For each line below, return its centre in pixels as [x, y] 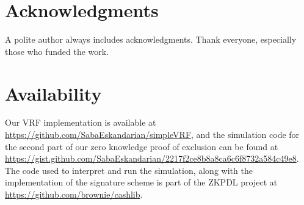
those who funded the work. [57, 51]
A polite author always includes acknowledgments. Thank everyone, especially [151, 39]
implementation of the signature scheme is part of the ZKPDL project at [141, 182]
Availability [53, 93]
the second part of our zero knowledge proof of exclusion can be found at [142, 146]
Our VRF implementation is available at [81, 122]
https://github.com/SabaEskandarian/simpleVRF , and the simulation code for [152, 135]
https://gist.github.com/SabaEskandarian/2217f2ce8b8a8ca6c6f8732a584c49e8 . [152, 158]
